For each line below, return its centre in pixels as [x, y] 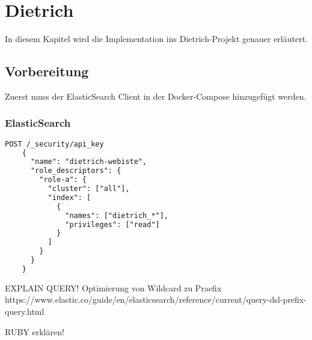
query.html [25, 311]
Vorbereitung [47, 71]
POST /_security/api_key [54, 144]
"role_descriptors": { [76, 171]
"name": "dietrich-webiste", [89, 162]
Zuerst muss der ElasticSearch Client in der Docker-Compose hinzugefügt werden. [156, 96]
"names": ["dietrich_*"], [117, 215]
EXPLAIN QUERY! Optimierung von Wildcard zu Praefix [113, 287]
